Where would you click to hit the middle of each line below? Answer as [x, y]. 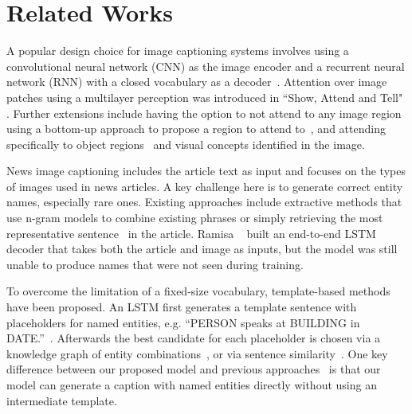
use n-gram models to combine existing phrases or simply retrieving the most [195, 218]
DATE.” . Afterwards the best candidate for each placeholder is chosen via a [194, 338]
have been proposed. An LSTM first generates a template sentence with [182, 307]
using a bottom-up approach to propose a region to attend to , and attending [196, 129]
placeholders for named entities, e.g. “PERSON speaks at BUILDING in [183, 322]
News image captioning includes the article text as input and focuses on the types [206, 171]
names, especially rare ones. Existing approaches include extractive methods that [204, 202]
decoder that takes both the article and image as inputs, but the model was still [202, 249]
